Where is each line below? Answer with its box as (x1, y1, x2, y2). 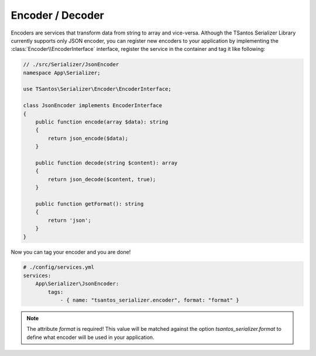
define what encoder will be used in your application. (26, 334, 154, 341)
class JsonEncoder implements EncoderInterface (23, 102, 162, 109)
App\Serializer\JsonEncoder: (35, 280, 119, 287)
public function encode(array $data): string (35, 119, 169, 125)
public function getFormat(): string (35, 200, 144, 207)
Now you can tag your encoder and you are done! (11, 248, 131, 255)
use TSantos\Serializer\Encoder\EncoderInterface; (23, 85, 172, 93)
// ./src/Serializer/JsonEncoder (23, 61, 119, 68)
